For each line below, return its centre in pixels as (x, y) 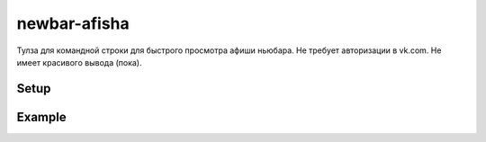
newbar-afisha (73, 23)
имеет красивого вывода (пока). (80, 62)
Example (41, 117)
